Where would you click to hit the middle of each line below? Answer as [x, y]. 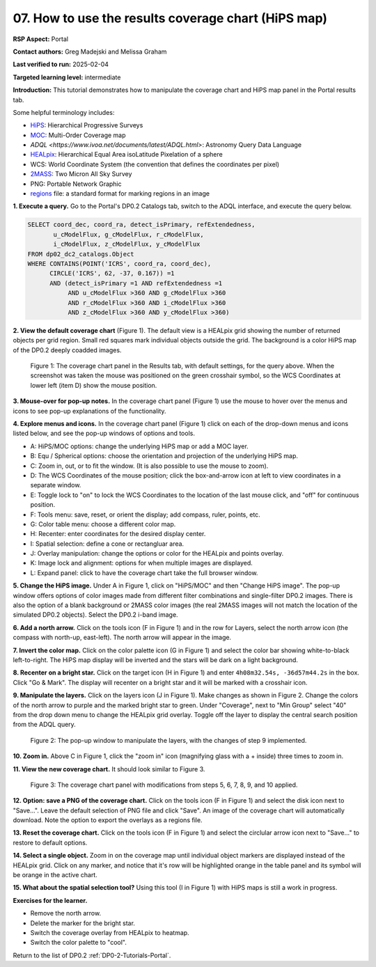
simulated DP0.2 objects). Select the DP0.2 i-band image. [95, 615]
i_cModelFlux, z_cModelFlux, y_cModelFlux [127, 244]
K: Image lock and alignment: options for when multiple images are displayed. [142, 563]
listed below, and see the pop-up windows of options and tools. [104, 433]
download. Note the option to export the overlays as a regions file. [108, 820]
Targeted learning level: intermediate [67, 77]
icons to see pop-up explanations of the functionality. [89, 411]
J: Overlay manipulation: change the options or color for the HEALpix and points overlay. [157, 553]
